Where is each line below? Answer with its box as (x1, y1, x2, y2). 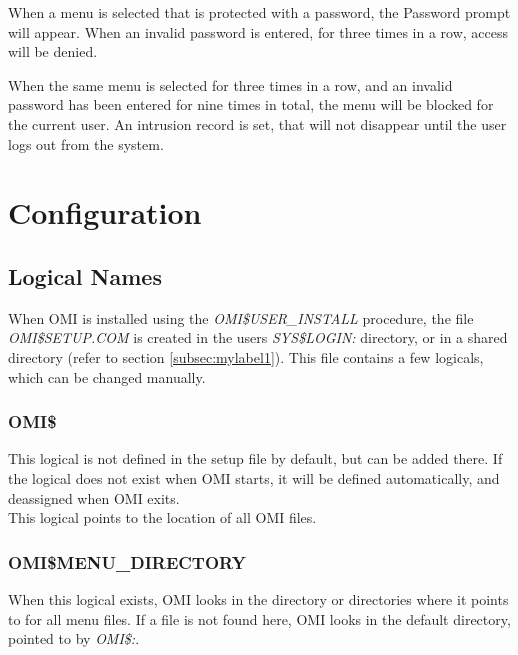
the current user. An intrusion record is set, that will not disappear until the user (8, 113, 507, 134)
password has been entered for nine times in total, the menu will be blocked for (8, 94, 494, 115)
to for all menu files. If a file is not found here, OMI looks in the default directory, (8, 608, 511, 629)
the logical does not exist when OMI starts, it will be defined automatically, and (8, 467, 500, 488)
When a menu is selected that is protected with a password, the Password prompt (8, 2, 511, 22)
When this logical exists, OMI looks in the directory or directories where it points (8, 588, 509, 609)
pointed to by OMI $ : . (8, 628, 140, 649)
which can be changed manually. (8, 366, 206, 387)
